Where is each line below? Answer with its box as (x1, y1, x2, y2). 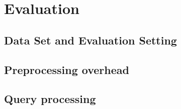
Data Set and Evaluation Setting (4, 32, 177, 47)
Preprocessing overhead (4, 61, 129, 77)
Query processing (4, 91, 96, 106)
